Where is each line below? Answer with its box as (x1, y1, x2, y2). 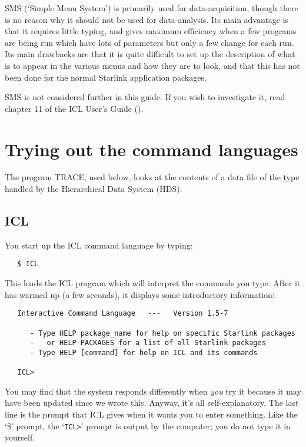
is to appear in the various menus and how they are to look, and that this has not (5, 59, 300, 71)
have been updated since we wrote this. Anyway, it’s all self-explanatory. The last (5, 396, 299, 409)
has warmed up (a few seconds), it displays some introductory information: (5, 288, 275, 300)
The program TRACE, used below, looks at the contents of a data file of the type (5, 171, 300, 183)
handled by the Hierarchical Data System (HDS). (5, 183, 182, 195)
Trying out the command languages (5, 137, 298, 161)
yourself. (5, 431, 35, 443)
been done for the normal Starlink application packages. (5, 71, 207, 83)
